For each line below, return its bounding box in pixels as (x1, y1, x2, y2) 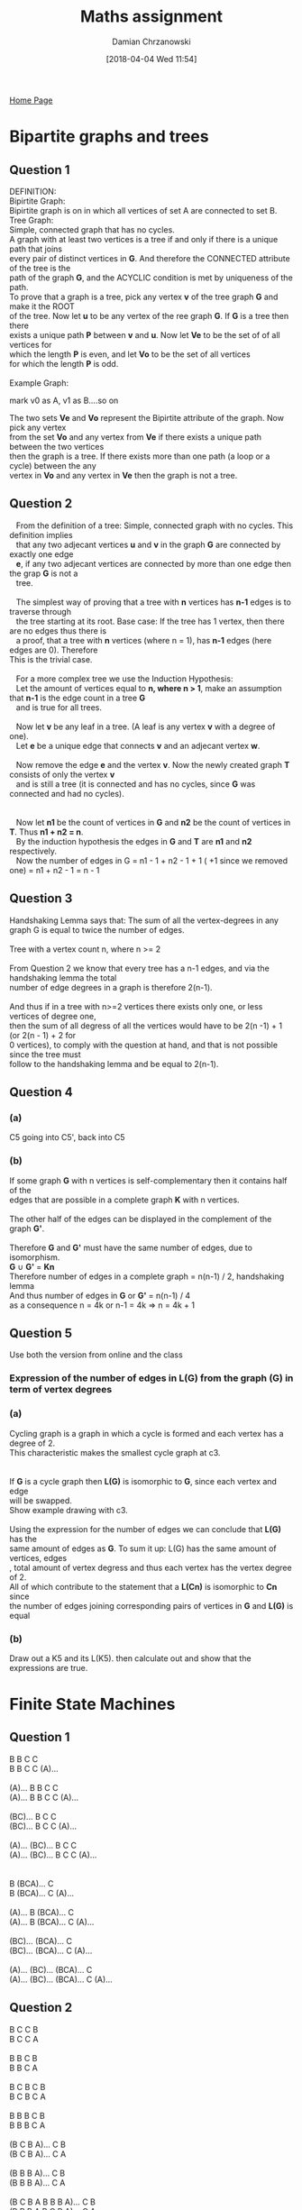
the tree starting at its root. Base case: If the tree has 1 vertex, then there (15, 616, 286, 626)
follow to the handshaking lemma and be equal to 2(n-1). (9, 1058, 219, 1069)
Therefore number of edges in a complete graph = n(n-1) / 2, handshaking (9, 1271, 285, 1282)
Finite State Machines (9, 1694, 176, 1714)
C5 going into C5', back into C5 (9, 1132, 125, 1143)
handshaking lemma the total (9, 972, 117, 983)
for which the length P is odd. (9, 358, 119, 369)
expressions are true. (9, 1662, 88, 1673)
